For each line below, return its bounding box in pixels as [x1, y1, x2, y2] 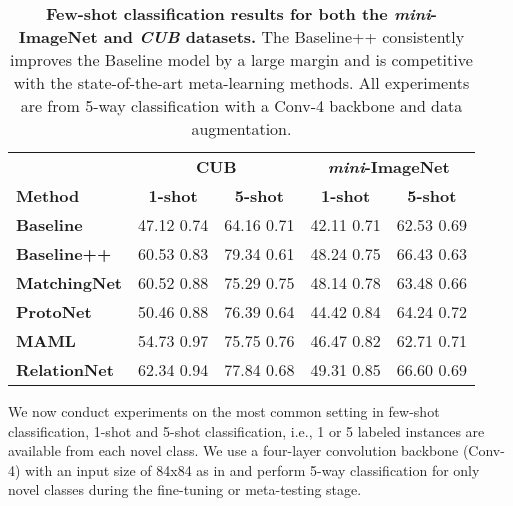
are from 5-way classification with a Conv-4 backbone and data [20, 94, 463, 117]
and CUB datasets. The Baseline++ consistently [103, 25, 465, 48]
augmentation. [191, 117, 292, 140]
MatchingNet [16, 271, 122, 294]
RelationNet [16, 358, 114, 381]
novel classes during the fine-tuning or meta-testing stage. [8, 479, 362, 500]
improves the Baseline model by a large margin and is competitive [10, 48, 473, 71]
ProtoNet [16, 300, 92, 323]
